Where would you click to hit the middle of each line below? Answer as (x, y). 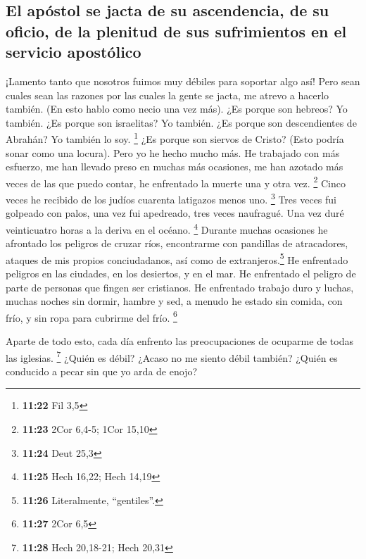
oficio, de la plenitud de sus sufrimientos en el (176, 31)
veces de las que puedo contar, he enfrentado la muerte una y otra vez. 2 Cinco (176, 182)
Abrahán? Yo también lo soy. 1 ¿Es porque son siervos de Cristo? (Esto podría (175, 138)
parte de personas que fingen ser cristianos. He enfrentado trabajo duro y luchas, (180, 287)
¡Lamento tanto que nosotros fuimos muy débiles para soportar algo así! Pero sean (183, 81)
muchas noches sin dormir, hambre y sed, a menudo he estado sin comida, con (174, 301)
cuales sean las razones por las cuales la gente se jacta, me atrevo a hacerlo (168, 95)
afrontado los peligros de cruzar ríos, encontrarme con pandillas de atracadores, (177, 243)
